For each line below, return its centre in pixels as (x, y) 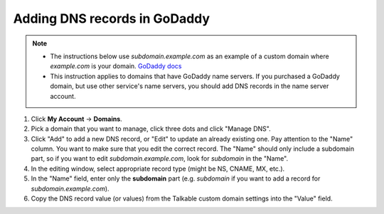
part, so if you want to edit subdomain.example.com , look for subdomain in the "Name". (160, 159)
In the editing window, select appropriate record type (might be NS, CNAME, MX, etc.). (158, 168)
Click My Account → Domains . (76, 119)
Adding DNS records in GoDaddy (111, 18)
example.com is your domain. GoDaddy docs (116, 66)
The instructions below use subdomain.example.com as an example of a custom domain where (190, 56)
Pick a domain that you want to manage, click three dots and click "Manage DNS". (151, 129)
